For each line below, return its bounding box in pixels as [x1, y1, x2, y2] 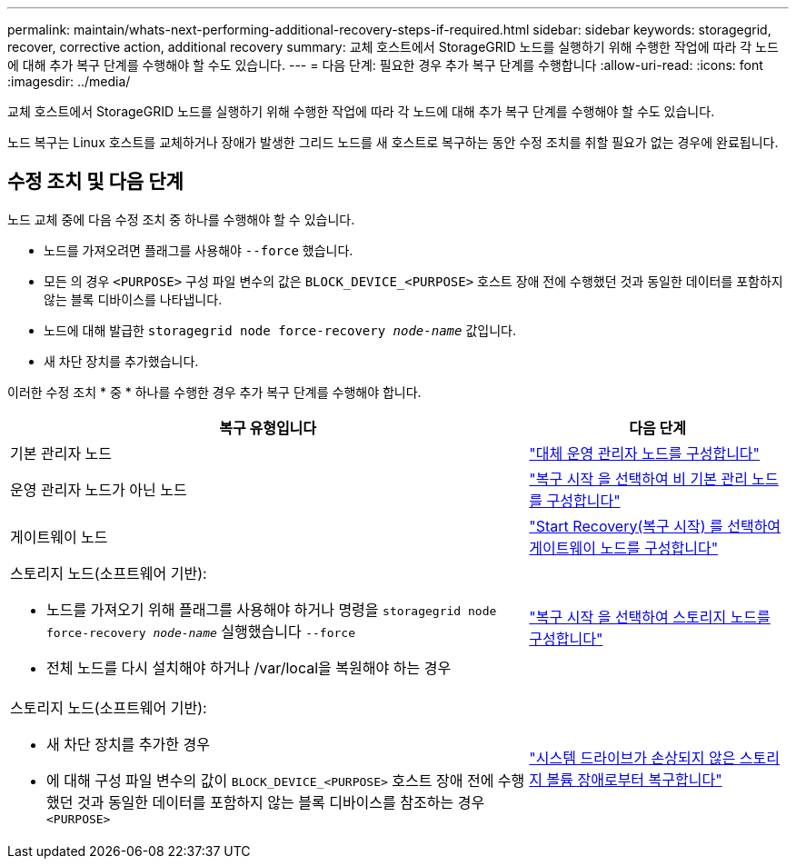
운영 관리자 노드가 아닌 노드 [10, 480, 187, 499]
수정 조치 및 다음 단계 [7, 170, 184, 194]
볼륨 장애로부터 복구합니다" [546, 771, 722, 790]
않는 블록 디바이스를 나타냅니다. [44, 291, 223, 307]
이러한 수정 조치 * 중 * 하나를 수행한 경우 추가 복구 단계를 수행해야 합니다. [7, 383, 422, 400]
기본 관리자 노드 [10, 443, 113, 463]
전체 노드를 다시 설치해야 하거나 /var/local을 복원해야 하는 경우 [46, 658, 452, 677]
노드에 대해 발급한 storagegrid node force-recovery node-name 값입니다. [44, 322, 516, 338]
